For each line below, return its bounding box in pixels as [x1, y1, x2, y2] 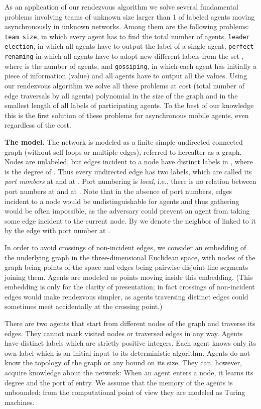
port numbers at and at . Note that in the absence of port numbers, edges [5, 185, 232, 196]
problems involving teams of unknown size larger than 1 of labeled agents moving [5, 11, 255, 22]
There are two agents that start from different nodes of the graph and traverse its [5, 318, 255, 329]
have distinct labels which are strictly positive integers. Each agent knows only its [5, 338, 256, 348]
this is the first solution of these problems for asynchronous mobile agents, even [5, 110, 249, 120]
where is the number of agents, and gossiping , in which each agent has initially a [5, 60, 257, 71]
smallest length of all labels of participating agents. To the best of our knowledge [5, 100, 254, 111]
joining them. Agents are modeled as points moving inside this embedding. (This [5, 271, 253, 282]
